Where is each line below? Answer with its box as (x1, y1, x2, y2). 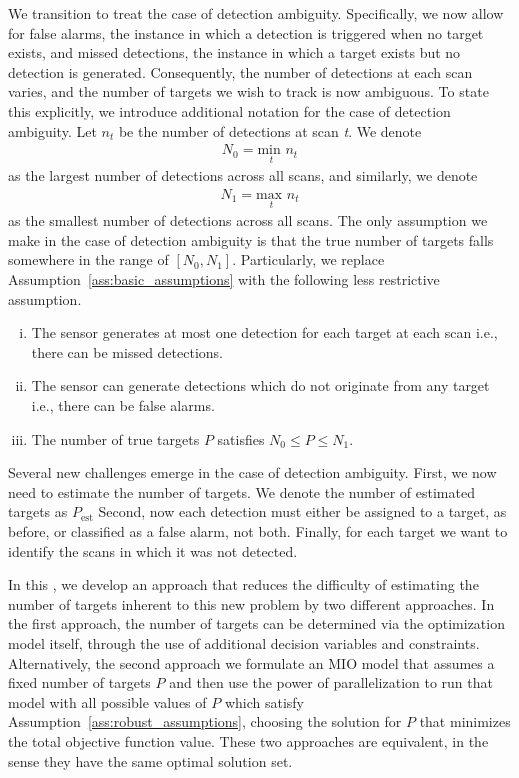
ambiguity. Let (8, 120, 97, 141)
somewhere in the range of (8, 249, 169, 270)
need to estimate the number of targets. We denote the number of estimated (8, 481, 475, 502)
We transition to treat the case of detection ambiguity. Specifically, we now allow (8, 3, 504, 23)
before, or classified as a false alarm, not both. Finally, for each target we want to (8, 520, 508, 541)
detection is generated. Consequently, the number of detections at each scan (8, 61, 473, 82)
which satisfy (224, 691, 304, 712)
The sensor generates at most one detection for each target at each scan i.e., (31, 322, 498, 343)
